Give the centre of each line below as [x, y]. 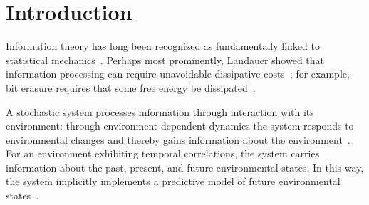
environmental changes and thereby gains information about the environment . [178, 139]
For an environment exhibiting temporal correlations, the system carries [163, 153]
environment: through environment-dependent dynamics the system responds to [180, 126]
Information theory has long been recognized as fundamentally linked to [163, 46]
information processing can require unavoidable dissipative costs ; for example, [178, 74]
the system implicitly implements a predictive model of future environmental [173, 181]
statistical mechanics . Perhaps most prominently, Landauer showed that [165, 59]
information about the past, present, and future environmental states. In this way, [185, 167]
